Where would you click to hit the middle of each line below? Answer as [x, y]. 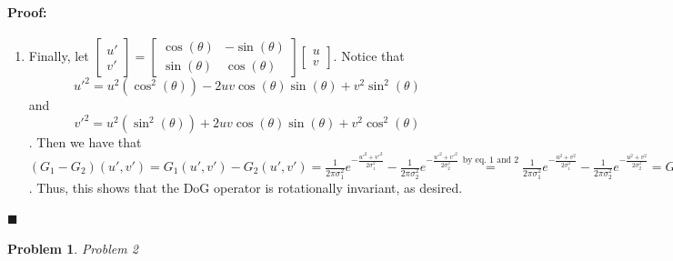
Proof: [27, 11]
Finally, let [59, 55]
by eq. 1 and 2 [491, 161]
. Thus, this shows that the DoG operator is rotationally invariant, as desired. [246, 187]
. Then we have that [85, 142]
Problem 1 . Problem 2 [73, 249]
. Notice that [369, 55]
